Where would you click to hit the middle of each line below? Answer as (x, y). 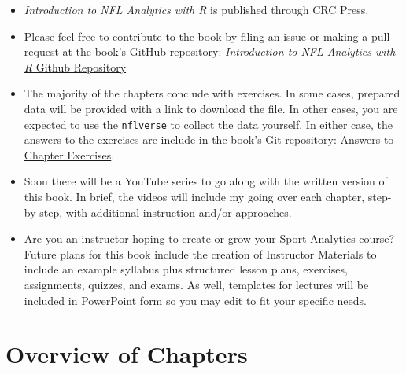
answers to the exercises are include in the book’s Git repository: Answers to (209, 139)
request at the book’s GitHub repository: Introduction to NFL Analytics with (210, 51)
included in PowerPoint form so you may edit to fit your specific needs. (195, 300)
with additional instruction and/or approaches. (179, 212)
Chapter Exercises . (69, 154)
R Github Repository (75, 66)
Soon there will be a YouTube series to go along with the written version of (206, 181)
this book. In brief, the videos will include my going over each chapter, (194, 196)
